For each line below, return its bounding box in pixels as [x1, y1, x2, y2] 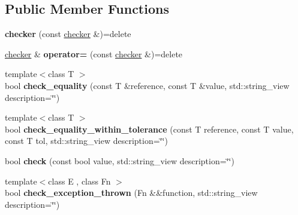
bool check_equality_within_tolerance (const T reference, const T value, [5, 122, 294, 135]
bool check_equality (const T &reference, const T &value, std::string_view [5, 79, 290, 91]
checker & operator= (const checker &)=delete [5, 47, 183, 60]
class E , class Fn [48, 174, 111, 187]
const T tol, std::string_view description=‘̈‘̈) [5, 134, 168, 147]
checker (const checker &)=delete [5, 27, 131, 40]
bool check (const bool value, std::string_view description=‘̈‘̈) [5, 154, 234, 167]
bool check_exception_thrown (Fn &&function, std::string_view [5, 186, 258, 199]
